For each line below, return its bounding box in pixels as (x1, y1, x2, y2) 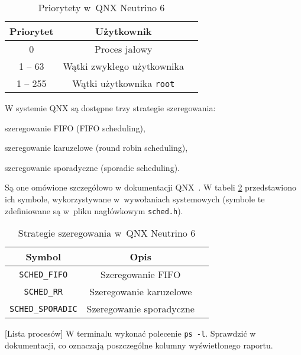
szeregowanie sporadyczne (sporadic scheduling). (5, 161, 180, 173)
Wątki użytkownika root (72, 76, 175, 90)
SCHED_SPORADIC (9, 304, 77, 314)
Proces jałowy (95, 42, 153, 56)
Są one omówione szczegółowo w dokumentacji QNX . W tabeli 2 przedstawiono (5, 181, 296, 193)
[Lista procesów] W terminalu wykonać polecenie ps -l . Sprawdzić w (5, 327, 256, 340)
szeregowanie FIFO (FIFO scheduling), (5, 121, 145, 134)
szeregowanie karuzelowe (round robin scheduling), (5, 141, 188, 154)
